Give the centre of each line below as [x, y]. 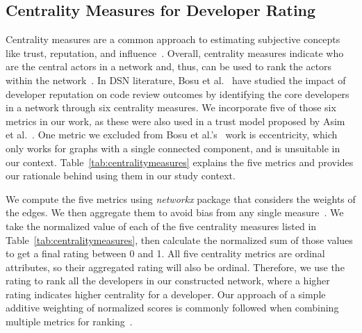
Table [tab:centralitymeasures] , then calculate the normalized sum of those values [179, 239]
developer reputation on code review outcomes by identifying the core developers [178, 94]
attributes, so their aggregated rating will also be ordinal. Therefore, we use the [175, 267]
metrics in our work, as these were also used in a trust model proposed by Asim [175, 121]
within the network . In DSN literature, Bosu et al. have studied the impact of [176, 80]
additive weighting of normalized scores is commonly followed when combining [172, 308]
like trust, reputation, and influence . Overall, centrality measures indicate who [175, 52]
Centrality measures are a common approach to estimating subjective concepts [173, 39]
